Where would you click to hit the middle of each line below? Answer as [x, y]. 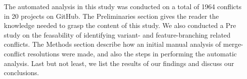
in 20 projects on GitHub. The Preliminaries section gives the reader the [111, 16]
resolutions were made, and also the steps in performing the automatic [132, 53]
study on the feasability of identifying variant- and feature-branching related [117, 34]
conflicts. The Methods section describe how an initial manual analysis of [113, 44]
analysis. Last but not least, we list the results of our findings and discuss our [119, 63]
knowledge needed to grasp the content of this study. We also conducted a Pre [120, 25]
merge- [233, 44]
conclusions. [22, 72]
